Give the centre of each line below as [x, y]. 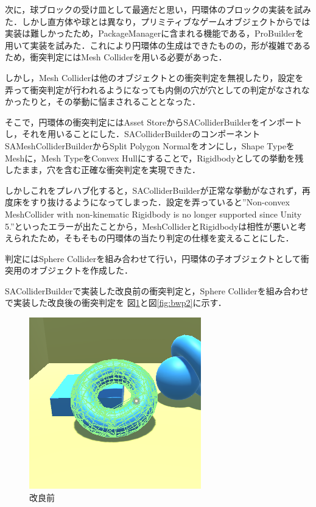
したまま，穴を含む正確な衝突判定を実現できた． [103, 170]
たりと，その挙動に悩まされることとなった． [111, 101]
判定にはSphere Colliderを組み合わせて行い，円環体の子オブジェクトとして [153, 258]
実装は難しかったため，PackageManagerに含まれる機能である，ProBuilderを [155, 33]
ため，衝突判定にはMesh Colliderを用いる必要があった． [116, 57]
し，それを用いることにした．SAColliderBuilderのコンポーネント [133, 134]
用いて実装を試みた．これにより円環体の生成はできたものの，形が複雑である [158, 45]
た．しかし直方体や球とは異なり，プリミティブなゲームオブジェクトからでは [158, 21]
